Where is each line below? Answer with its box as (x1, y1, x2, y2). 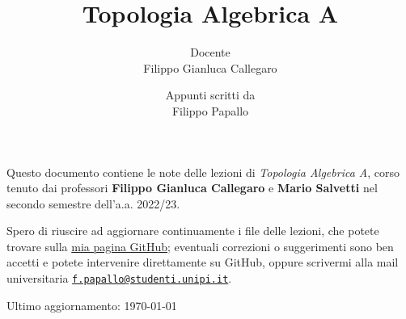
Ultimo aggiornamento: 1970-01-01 (6, 296, 177, 313)
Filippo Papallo (171, 102, 249, 119)
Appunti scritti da (165, 86, 256, 103)
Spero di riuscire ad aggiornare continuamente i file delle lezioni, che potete (6, 222, 379, 239)
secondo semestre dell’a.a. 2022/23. (6, 195, 180, 212)
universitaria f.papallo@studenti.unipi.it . (6, 270, 232, 287)
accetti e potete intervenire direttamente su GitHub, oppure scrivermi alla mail (6, 254, 399, 271)
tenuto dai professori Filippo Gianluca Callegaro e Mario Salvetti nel (6, 179, 378, 196)
